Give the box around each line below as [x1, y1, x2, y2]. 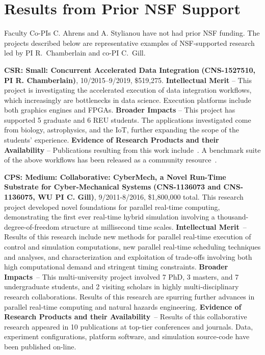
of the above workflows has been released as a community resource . [4, 154, 217, 165]
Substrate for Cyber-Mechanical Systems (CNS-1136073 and [4, 181, 221, 192]
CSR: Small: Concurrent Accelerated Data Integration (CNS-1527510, [4, 64, 255, 75]
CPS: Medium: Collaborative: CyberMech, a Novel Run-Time [4, 171, 226, 182]
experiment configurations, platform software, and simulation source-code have [4, 331, 250, 342]
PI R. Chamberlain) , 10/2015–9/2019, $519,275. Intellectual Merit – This [4, 74, 252, 85]
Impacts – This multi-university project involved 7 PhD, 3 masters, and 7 [4, 271, 239, 282]
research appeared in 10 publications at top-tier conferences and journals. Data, [4, 321, 253, 332]
